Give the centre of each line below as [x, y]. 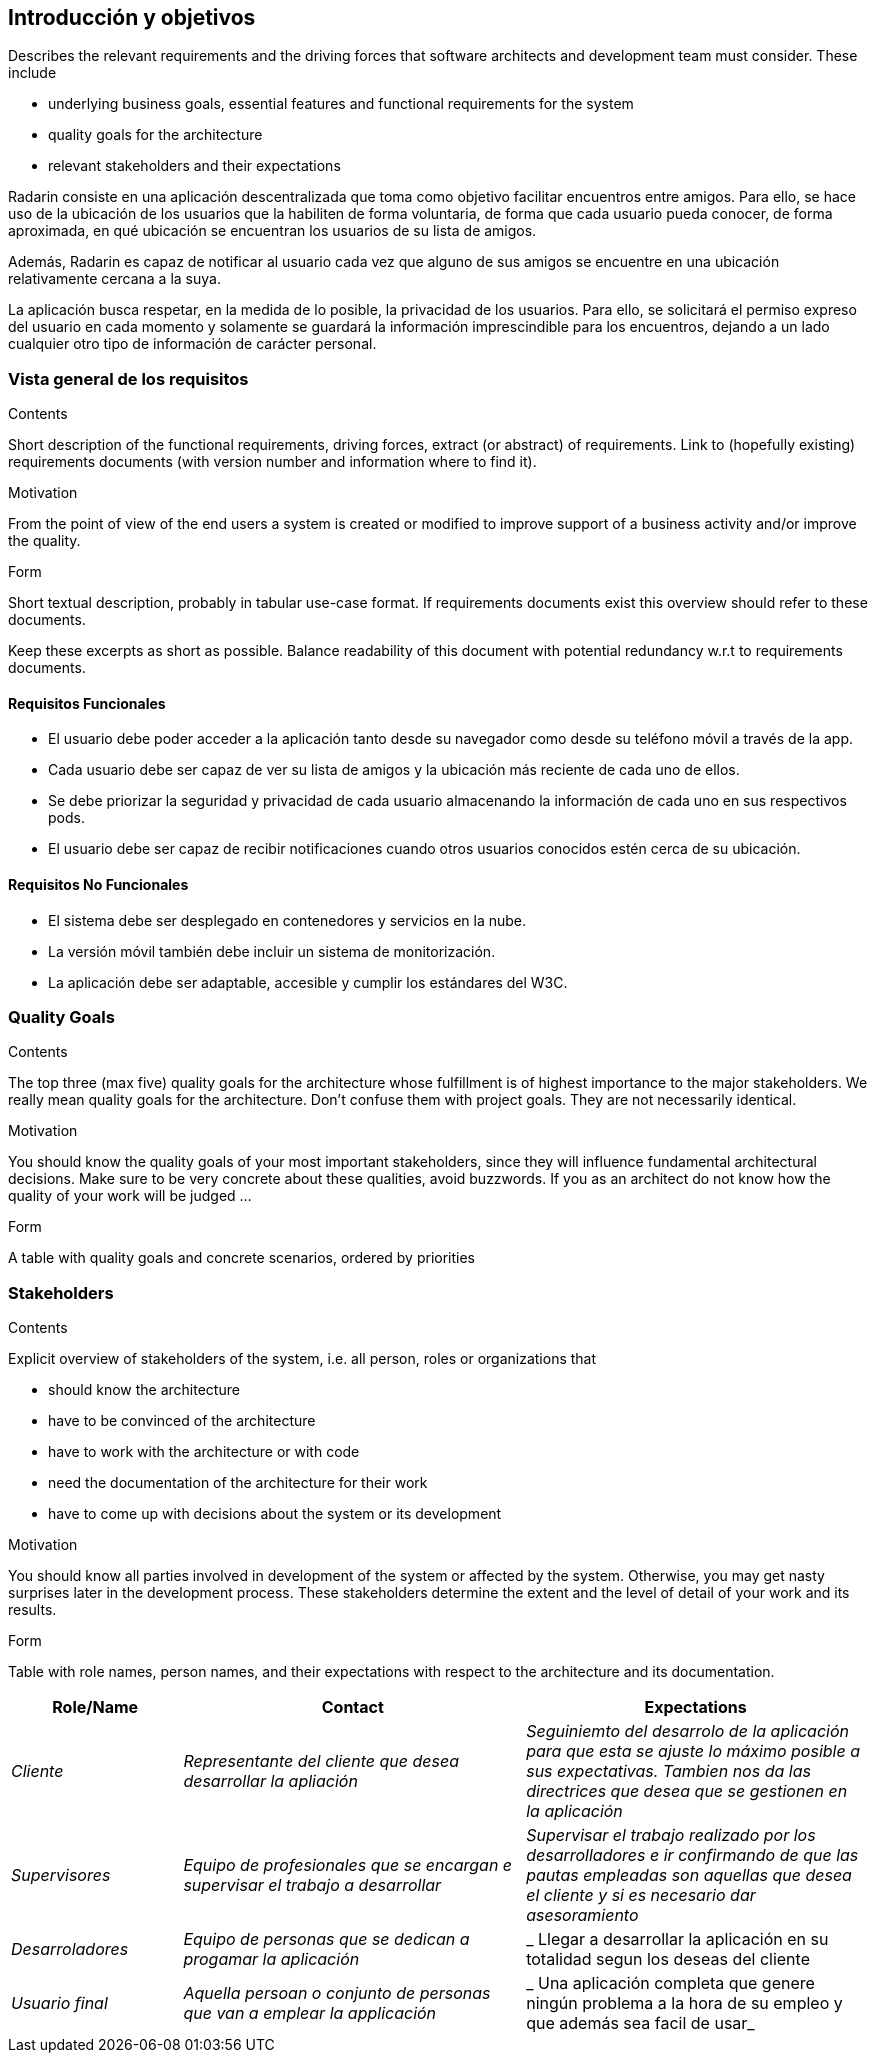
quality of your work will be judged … [130, 1196]
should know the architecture [144, 1390]
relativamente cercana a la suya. [114, 279]
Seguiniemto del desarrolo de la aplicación [688, 1731]
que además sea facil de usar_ [640, 2023]
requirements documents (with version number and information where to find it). [272, 462]
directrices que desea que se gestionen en [687, 1791]
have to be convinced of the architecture [182, 1421]
